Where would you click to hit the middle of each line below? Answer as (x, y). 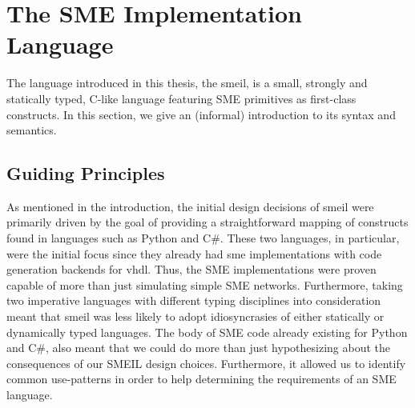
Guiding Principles (86, 173)
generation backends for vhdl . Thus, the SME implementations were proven (191, 269)
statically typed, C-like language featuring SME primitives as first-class (181, 98)
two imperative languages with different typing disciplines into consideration (194, 300)
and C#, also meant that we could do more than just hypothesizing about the (198, 348)
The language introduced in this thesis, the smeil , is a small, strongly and (187, 83)
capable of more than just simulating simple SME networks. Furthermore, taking (205, 284)
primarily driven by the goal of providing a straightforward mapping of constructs (207, 222)
